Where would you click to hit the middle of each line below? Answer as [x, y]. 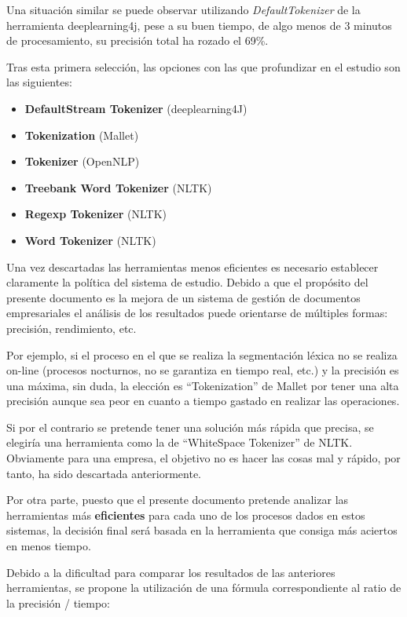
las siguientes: [39, 82]
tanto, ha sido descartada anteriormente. [104, 473]
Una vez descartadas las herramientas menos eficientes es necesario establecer [192, 267]
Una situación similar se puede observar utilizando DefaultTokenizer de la [183, 9]
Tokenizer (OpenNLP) [82, 161]
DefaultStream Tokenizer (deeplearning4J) [136, 108]
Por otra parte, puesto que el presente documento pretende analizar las [178, 500]
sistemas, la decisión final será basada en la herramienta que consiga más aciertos [202, 530]
